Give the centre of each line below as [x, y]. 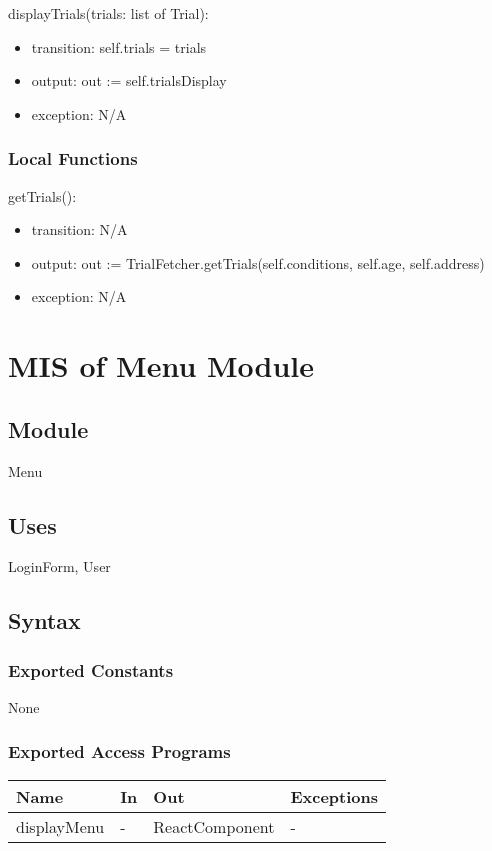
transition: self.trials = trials [119, 46]
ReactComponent [214, 826]
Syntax [44, 620]
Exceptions [334, 796]
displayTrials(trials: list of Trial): [108, 13]
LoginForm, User [59, 566]
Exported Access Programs [119, 751]
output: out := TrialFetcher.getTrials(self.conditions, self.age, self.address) [258, 262]
